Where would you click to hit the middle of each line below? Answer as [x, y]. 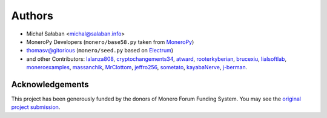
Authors [32, 16]
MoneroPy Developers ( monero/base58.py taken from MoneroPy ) [110, 42]
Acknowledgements [50, 84]
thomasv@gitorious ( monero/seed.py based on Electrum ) [100, 51]
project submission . [36, 107]
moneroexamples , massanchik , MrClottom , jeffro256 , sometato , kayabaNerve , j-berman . [137, 67]
